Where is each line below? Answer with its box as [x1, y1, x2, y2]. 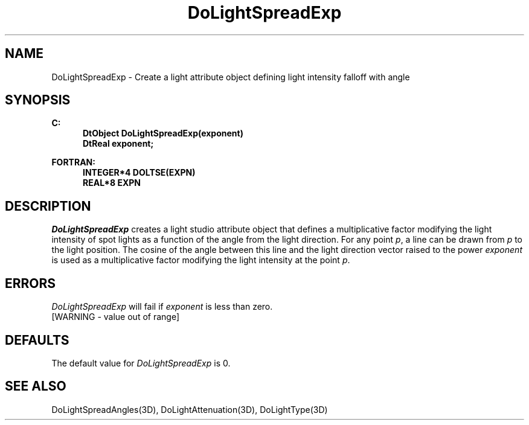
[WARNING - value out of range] [51, 312, 180, 322]
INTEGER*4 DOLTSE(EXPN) [83, 167, 196, 178]
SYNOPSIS [5, 92, 71, 108]
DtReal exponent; [83, 138, 154, 149]
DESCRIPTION [5, 198, 91, 214]
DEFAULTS [5, 332, 69, 348]
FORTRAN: [51, 157, 95, 168]
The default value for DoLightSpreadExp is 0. [51, 357, 231, 368]
